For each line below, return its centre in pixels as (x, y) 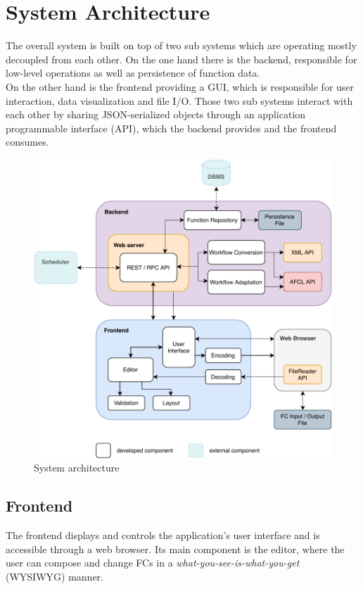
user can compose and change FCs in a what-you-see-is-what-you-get (153, 563)
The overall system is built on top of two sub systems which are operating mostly (181, 45)
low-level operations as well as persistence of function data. (133, 73)
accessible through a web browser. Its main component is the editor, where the (175, 549)
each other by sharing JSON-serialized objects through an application (156, 114)
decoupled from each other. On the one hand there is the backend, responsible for (181, 59)
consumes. (27, 142)
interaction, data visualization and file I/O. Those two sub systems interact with (179, 100)
